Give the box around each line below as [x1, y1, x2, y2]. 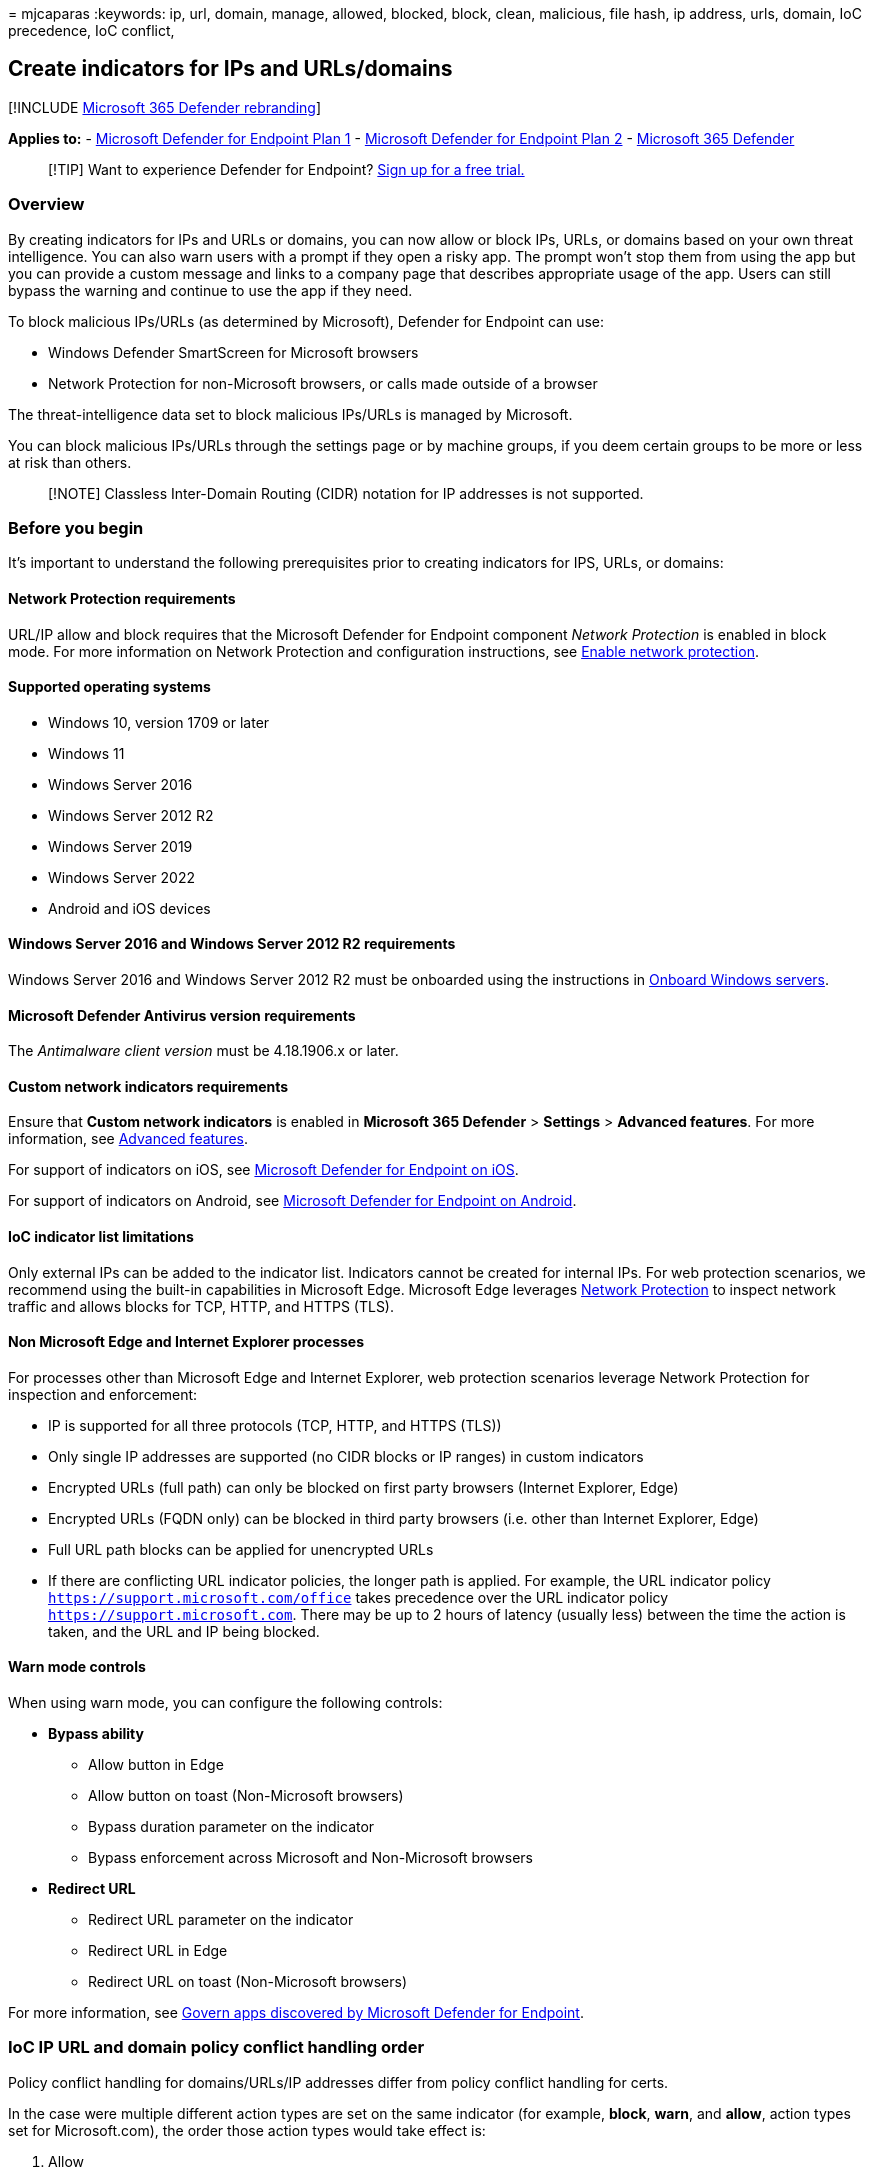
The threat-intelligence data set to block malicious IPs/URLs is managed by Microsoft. [8, 405, 573, 423]
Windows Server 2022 [48, 868, 195, 886]
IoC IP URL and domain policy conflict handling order [8, 2037, 425, 2058]
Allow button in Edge [88, 1756, 224, 1774]
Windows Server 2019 [48, 837, 193, 855]
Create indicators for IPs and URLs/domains [8, 56, 453, 82]
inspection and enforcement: [8, 1385, 198, 1403]
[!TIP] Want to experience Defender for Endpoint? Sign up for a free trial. [48, 160, 525, 178]
